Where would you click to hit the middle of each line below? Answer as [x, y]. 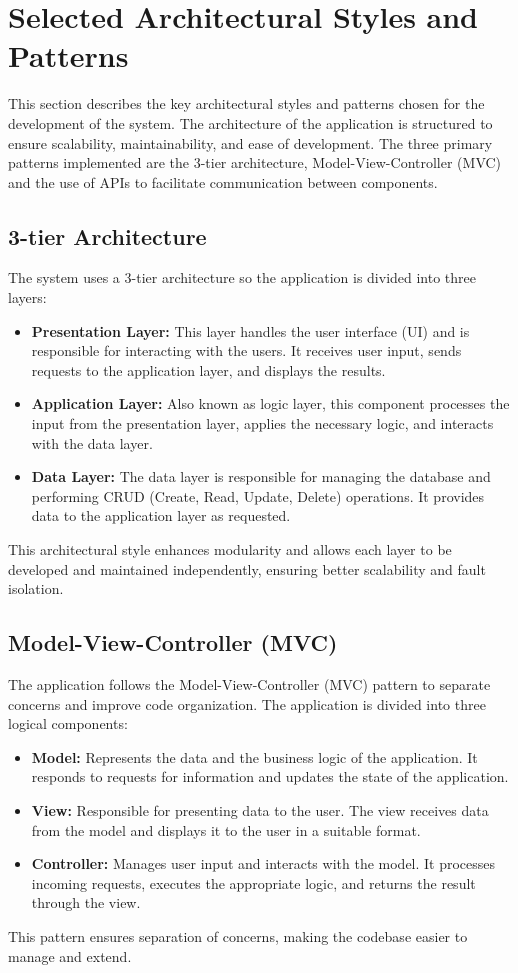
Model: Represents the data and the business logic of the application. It [254, 756]
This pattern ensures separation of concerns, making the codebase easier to [238, 935]
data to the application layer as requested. [161, 515]
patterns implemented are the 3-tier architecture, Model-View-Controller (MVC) [255, 162]
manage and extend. [70, 955]
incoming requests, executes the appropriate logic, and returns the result [253, 882]
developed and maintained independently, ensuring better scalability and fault [247, 568]
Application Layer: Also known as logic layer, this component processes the [270, 403]
